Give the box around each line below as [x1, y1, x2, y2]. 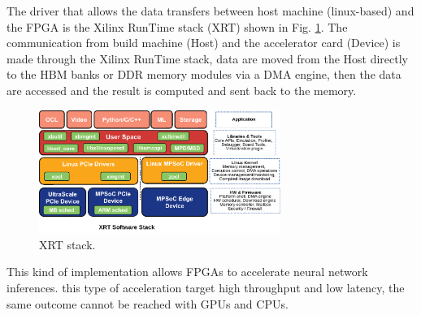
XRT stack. [39, 235, 96, 252]
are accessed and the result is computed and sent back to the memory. [7, 81, 357, 98]
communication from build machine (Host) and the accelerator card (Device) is [7, 34, 401, 51]
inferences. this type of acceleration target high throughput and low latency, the [7, 279, 405, 296]
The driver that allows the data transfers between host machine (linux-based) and [7, 2, 414, 19]
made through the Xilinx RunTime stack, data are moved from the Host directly [7, 50, 408, 67]
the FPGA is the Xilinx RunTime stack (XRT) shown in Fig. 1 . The [7, 18, 348, 35]
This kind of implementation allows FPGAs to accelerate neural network [7, 263, 368, 280]
